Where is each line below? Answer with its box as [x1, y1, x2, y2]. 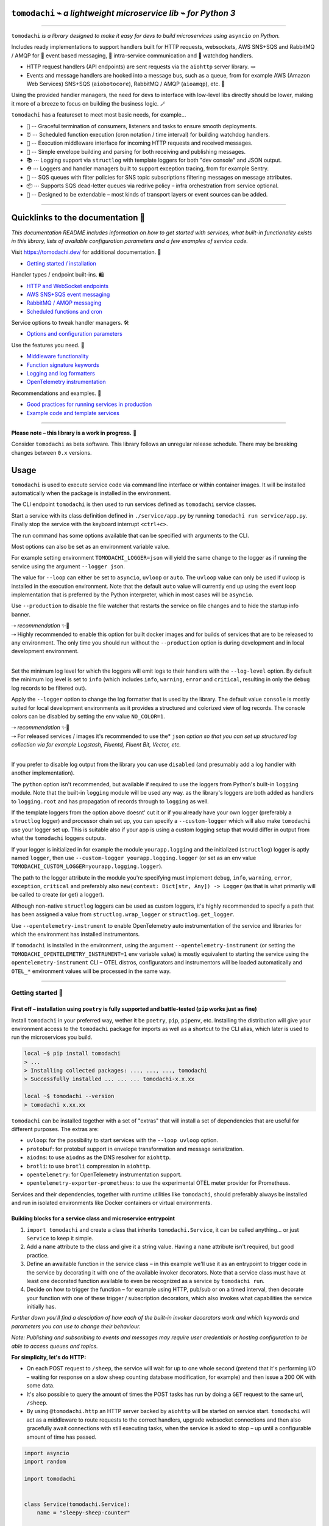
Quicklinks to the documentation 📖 [11, 212, 146, 223]
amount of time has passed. [26, 1433, 97, 1441]
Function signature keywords [26, 361, 100, 369]
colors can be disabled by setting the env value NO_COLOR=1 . [11, 713, 166, 720]
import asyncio [24, 1450, 69, 1456]
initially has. [26, 1303, 57, 1311]
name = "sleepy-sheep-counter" [37, 1510, 130, 1516]
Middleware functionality [26, 353, 89, 360]
